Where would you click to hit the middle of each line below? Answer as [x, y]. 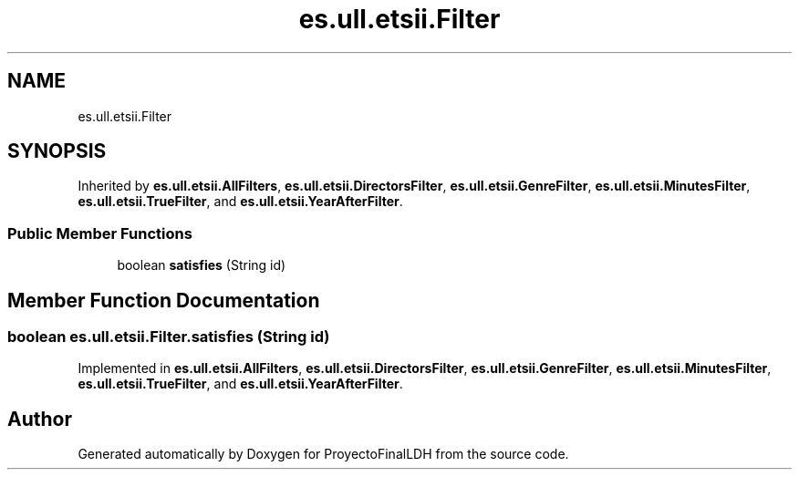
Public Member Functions [100, 233]
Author [40, 419]
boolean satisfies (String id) [202, 265]
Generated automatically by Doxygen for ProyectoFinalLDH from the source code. [323, 454]
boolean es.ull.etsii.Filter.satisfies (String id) [169, 337]
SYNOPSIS [57, 151]
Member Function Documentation [164, 300]
